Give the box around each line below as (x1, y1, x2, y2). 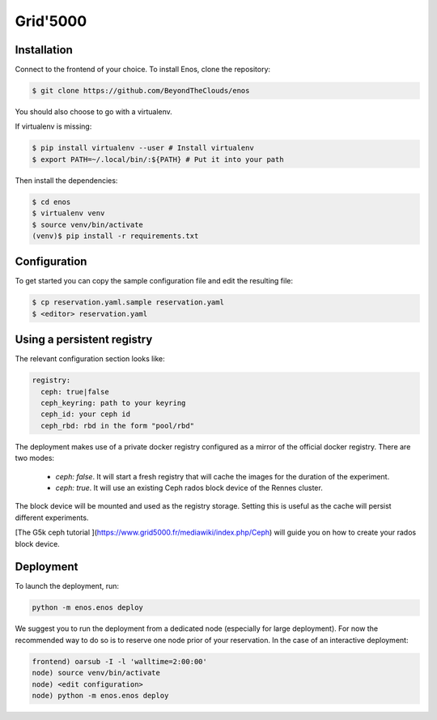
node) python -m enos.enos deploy (32, 691, 169, 700)
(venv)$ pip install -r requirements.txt (32, 231, 199, 241)
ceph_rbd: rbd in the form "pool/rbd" (40, 421, 194, 430)
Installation (15, 43, 73, 57)
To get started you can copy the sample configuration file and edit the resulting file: (15, 276, 293, 286)
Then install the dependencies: (15, 175, 118, 185)
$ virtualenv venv (32, 209, 105, 218)
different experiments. (15, 513, 89, 522)
